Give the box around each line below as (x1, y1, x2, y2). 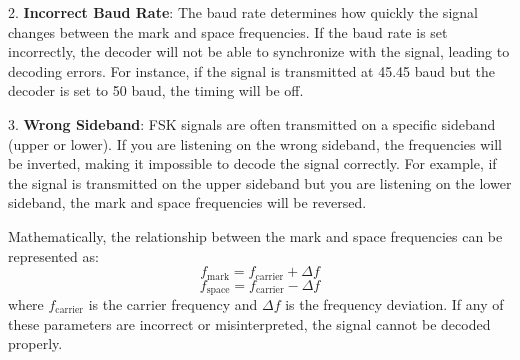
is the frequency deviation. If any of (285, 294, 504, 315)
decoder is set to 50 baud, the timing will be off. (8, 80, 304, 101)
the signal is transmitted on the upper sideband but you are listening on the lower (8, 172, 512, 193)
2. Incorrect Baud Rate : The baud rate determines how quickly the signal (8, 2, 478, 22)
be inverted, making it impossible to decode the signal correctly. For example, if (8, 153, 497, 174)
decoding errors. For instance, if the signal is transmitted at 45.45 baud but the (8, 60, 495, 81)
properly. (8, 333, 63, 354)
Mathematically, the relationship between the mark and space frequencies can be (8, 225, 503, 246)
